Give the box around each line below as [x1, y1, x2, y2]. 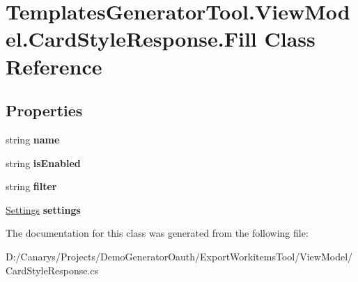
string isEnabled [6, 155, 81, 170]
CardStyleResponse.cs [6, 263, 99, 277]
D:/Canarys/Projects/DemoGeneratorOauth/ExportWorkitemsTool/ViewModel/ [6, 249, 353, 263]
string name [6, 132, 60, 146]
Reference [6, 52, 102, 80]
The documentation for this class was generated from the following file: [6, 226, 309, 240]
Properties [6, 100, 83, 121]
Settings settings [6, 202, 81, 217]
